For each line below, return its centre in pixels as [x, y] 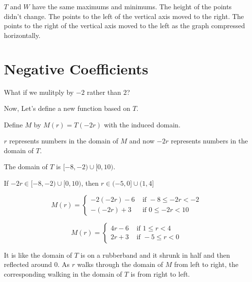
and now [142, 141]
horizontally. [22, 35]
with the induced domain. [142, 124]
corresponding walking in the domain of [63, 273]
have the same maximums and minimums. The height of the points [132, 6]
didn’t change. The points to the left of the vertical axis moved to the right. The [124, 16]
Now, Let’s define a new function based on [67, 108]
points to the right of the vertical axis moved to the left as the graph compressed [125, 26]
